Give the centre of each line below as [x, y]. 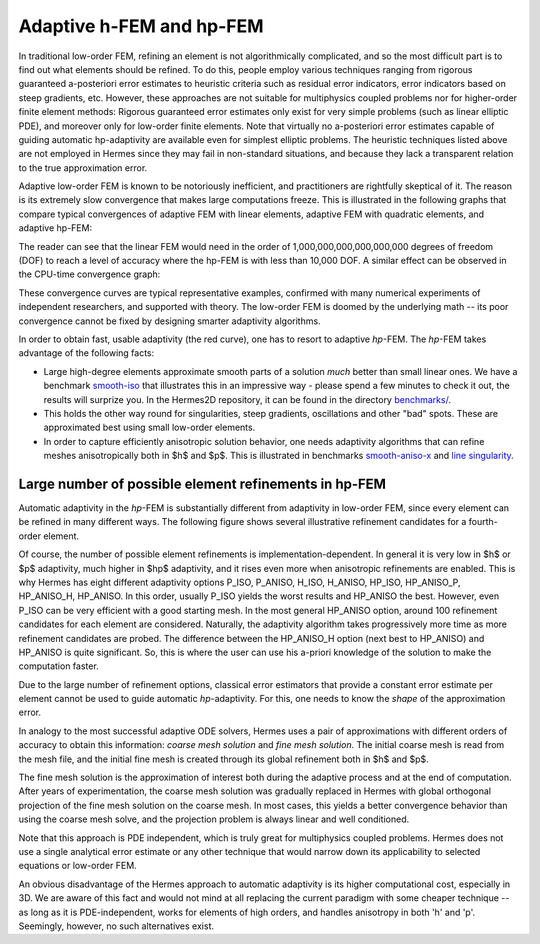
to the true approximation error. [83, 167]
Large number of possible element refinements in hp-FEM [202, 483]
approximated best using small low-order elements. [149, 427]
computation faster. [58, 666]
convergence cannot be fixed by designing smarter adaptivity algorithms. [169, 321]
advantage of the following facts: [86, 353]
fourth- [483, 522]
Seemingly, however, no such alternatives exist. [116, 926]
